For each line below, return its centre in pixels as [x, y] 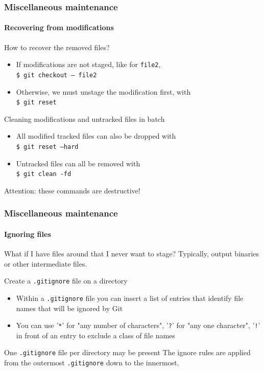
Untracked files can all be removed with [78, 163]
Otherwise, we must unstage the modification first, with [103, 91]
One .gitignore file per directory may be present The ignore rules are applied [127, 352]
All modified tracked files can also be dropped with [96, 136]
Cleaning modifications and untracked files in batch [85, 118]
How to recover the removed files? [57, 47]
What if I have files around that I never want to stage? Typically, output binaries [131, 254]
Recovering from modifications [59, 27]
